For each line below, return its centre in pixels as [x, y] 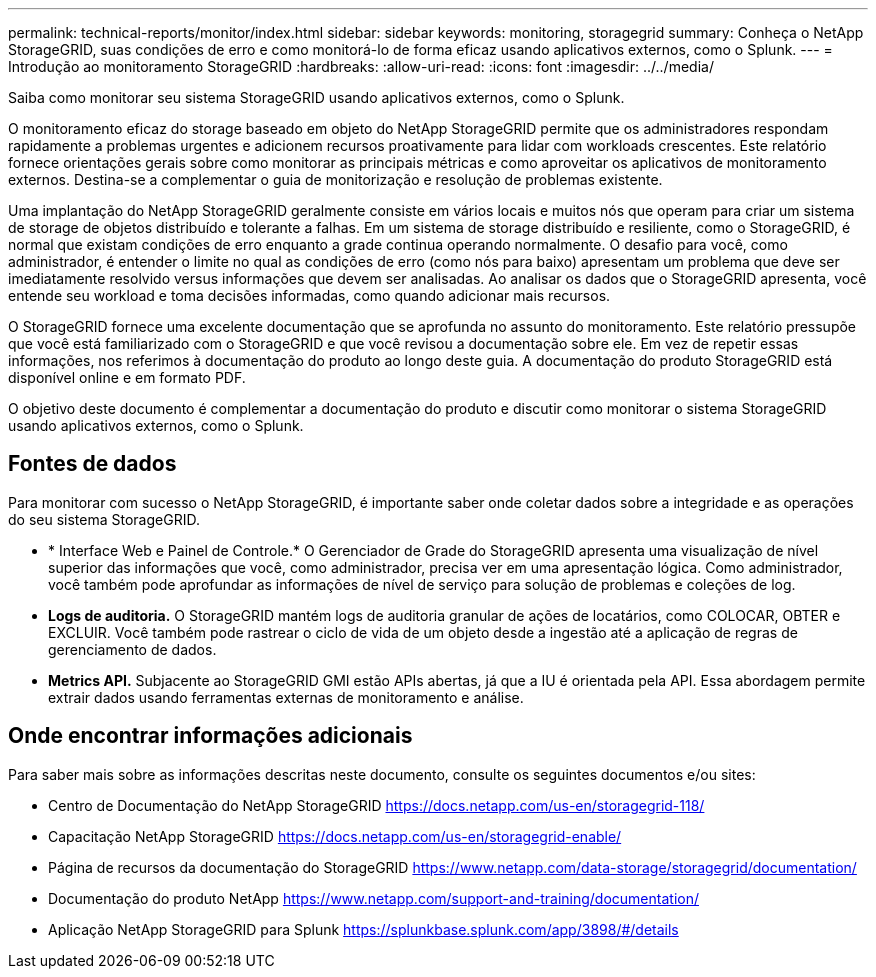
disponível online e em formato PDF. [127, 377]
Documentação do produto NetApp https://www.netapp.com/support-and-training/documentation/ [373, 898]
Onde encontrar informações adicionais [210, 736]
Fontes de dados [92, 464]
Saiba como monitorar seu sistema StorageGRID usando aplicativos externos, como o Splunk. [316, 97]
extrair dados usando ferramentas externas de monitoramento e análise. [286, 697]
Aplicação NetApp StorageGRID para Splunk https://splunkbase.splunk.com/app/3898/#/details [363, 929]
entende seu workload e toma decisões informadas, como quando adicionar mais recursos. [309, 295]
